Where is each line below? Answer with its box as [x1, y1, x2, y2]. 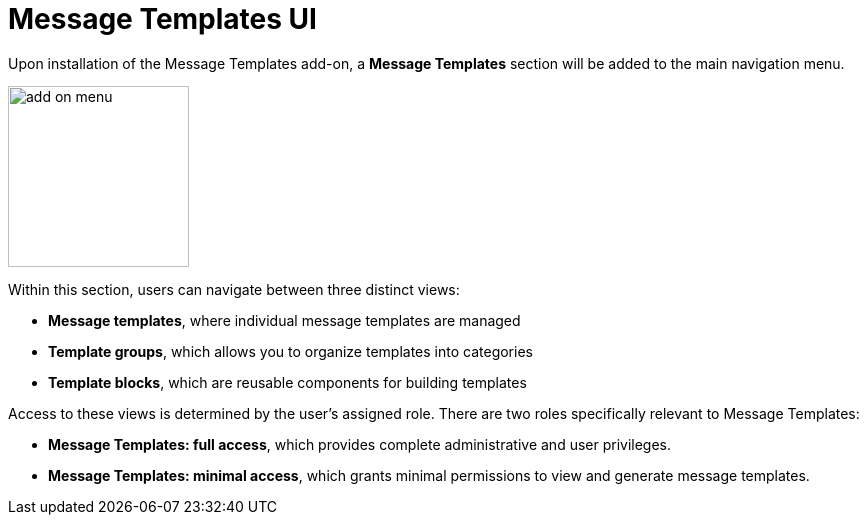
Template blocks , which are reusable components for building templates [48, 373, 527, 391]
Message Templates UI [8, 2, 317, 36]
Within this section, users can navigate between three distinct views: [8, 280, 460, 298]
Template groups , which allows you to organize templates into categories [48, 342, 533, 360]
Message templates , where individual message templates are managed [48, 311, 521, 329]
